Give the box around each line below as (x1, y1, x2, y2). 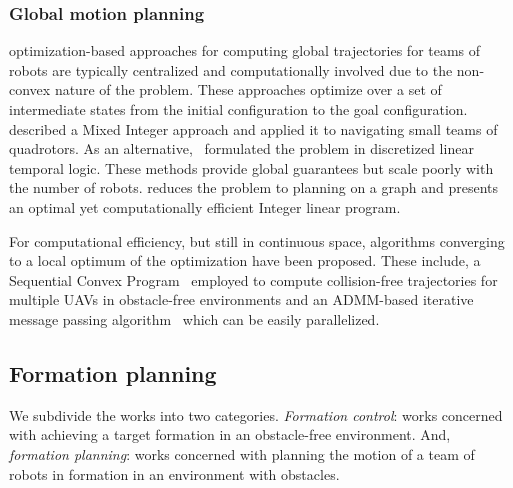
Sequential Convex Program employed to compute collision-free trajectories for (9, 269, 498, 290)
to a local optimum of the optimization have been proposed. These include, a (9, 250, 481, 271)
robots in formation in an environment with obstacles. (9, 463, 340, 484)
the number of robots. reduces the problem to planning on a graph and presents (9, 177, 499, 198)
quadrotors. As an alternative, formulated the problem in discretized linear (9, 138, 474, 159)
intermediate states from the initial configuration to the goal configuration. (9, 99, 468, 119)
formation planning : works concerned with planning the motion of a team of (9, 443, 475, 464)
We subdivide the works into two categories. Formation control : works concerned (9, 404, 503, 425)
